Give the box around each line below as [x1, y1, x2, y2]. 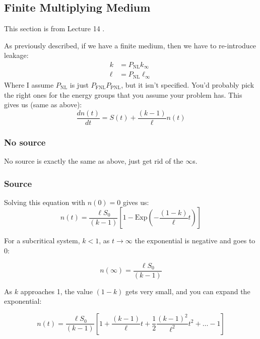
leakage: [4, 50, 29, 60]
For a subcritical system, [4, 235, 80, 246]
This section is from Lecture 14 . [4, 23, 105, 34]
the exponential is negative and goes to [135, 235, 255, 246]
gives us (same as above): [4, 99, 82, 110]
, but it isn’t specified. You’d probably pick [121, 79, 254, 90]
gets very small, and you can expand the [125, 286, 250, 296]
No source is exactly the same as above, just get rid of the [4, 156, 183, 166]
